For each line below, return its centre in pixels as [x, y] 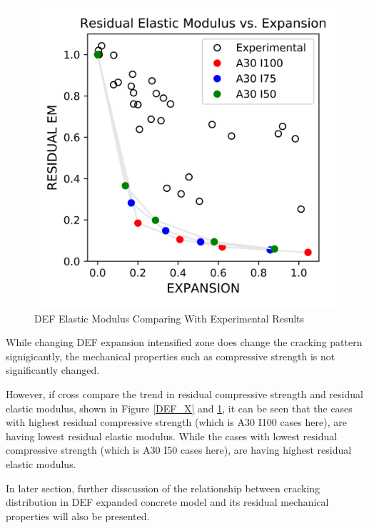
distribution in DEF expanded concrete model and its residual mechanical [167, 502]
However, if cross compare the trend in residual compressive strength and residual [184, 394]
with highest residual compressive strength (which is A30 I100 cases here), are [176, 422]
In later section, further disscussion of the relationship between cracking [163, 488]
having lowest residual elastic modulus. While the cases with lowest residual [172, 436]
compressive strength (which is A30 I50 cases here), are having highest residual [179, 450]
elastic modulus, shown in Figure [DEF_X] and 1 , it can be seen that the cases [179, 408]
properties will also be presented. [78, 516]
